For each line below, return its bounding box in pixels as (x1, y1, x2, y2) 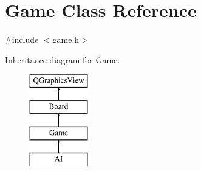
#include (5, 33, 39, 46)
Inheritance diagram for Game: (5, 53, 120, 66)
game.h (52, 33, 80, 46)
